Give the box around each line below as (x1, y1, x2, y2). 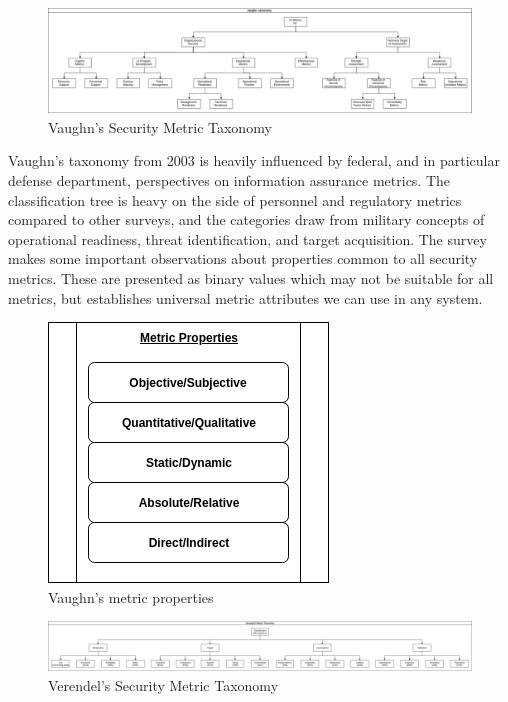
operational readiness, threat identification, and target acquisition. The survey (8, 228, 487, 249)
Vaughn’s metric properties (48, 586, 214, 607)
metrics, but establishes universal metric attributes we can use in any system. (8, 287, 483, 308)
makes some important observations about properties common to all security (8, 248, 478, 269)
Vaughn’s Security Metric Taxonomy (48, 116, 272, 137)
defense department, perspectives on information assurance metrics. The (8, 169, 451, 190)
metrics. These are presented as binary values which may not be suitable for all (8, 267, 494, 288)
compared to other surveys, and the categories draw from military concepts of (8, 209, 485, 230)
